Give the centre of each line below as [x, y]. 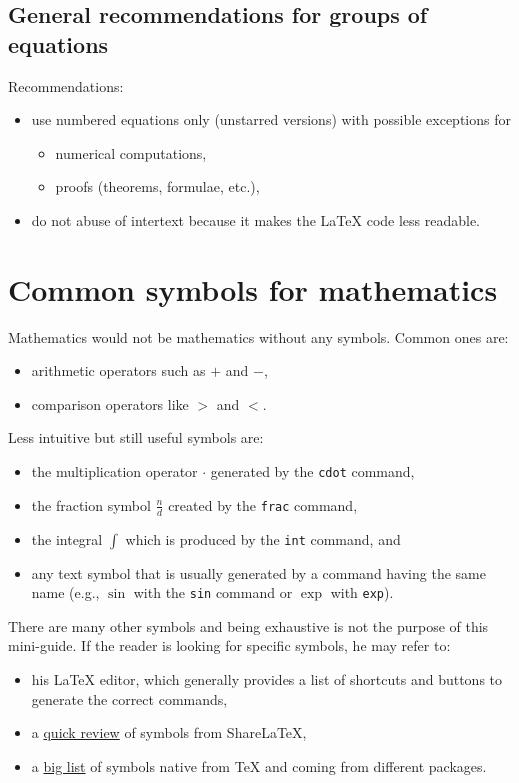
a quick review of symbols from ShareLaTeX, [169, 732]
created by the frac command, [263, 504]
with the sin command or [213, 592]
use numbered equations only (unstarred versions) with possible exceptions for [271, 119]
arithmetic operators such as [118, 370]
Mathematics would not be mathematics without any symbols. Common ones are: [258, 336]
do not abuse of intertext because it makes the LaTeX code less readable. [256, 219]
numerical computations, [131, 152]
